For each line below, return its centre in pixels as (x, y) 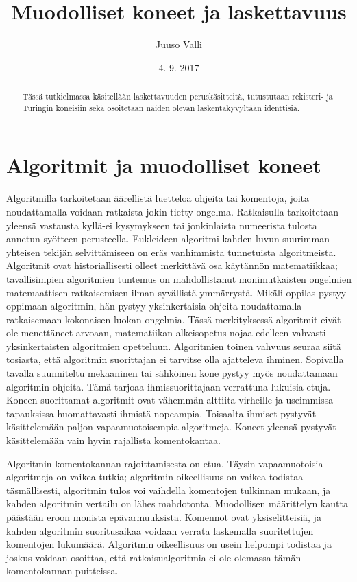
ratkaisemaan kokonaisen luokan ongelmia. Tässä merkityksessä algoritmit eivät (174, 319)
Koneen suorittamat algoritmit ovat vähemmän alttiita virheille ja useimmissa (170, 400)
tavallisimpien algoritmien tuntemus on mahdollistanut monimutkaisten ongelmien (179, 278)
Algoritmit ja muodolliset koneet (164, 165)
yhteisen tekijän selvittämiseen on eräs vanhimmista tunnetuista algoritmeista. (171, 252)
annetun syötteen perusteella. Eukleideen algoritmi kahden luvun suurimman (168, 238)
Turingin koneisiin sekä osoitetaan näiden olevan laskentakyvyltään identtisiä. (161, 107)
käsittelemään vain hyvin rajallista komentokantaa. (113, 440)
